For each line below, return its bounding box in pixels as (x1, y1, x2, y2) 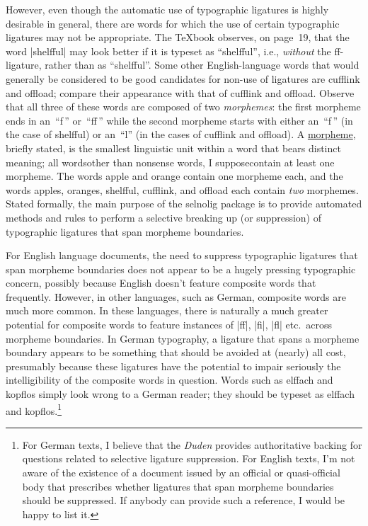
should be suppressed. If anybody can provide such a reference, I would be (22, 493, 345, 508)
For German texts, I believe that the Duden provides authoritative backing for (22, 437, 362, 452)
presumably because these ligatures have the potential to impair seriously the (6, 358, 341, 373)
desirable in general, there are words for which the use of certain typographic (6, 16, 340, 30)
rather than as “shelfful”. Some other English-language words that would (45, 57, 360, 72)
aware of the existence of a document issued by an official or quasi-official (22, 465, 340, 480)
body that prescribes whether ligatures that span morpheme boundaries (22, 479, 334, 493)
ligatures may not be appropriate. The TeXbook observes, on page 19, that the (6, 30, 350, 45)
